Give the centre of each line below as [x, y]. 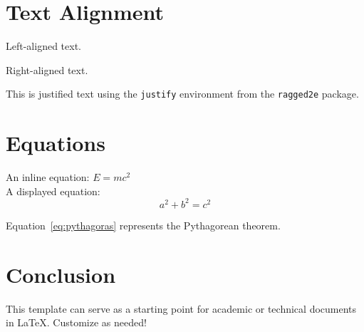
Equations [56, 143]
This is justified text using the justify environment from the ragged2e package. [182, 94]
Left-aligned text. [43, 46]
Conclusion [61, 274]
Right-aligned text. [47, 69]
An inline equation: [48, 177]
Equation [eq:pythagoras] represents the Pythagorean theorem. [143, 225]
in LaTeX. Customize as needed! [76, 322]
